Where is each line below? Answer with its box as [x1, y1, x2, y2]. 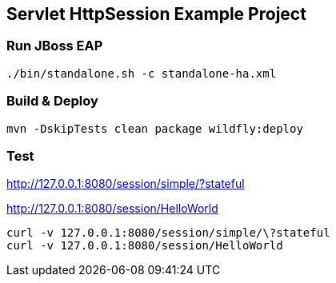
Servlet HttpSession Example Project [6, 4, 306, 24]
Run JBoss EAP [6, 38, 103, 54]
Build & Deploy [6, 93, 98, 110]
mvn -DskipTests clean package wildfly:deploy [6, 122, 303, 135]
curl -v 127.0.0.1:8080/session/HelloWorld [6, 239, 283, 253]
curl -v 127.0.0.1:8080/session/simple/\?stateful [6, 226, 330, 240]
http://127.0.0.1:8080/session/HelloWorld [6, 201, 218, 216]
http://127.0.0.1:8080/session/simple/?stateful [6, 177, 245, 191]
